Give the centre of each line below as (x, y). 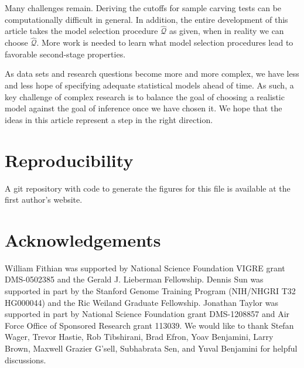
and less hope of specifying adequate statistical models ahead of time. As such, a (149, 85)
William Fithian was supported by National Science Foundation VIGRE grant (145, 268)
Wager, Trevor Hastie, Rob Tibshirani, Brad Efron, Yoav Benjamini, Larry (139, 337)
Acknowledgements (83, 239)
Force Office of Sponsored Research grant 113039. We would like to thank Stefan (149, 325)
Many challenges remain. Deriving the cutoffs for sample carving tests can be (143, 8)
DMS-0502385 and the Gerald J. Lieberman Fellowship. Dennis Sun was (134, 279)
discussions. (25, 360)
